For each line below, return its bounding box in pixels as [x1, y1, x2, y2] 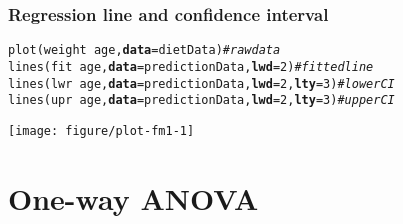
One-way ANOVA [8, 177, 259, 218]
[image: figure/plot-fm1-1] [8, 123, 195, 138]
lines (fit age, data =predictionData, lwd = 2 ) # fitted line [8, 59, 374, 74]
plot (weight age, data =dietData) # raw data [8, 43, 281, 58]
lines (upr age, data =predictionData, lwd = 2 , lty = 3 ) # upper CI [8, 93, 395, 108]
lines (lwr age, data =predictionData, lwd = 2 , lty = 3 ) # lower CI [8, 76, 395, 91]
